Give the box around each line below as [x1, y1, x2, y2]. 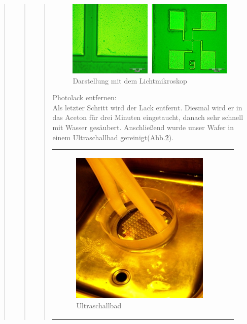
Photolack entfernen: [52, 92, 117, 103]
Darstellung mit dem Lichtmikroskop [73, 75, 187, 86]
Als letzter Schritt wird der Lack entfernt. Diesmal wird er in [52, 102, 242, 112]
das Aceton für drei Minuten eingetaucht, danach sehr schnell [52, 112, 243, 123]
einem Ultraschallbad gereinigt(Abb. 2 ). [52, 132, 173, 142]
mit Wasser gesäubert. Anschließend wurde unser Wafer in [52, 122, 234, 133]
